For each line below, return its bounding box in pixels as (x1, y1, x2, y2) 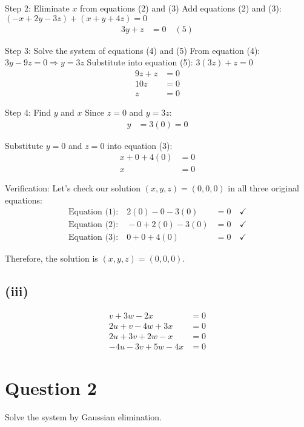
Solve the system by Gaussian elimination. (5, 410, 162, 423)
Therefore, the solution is (5, 252, 98, 265)
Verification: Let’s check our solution (5, 182, 141, 194)
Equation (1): (68, 208, 119, 217)
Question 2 (5, 375, 97, 400)
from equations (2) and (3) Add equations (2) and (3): (80, 2, 282, 14)
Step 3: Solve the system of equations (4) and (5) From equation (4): (5, 44, 260, 56)
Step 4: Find (5, 105, 51, 118)
